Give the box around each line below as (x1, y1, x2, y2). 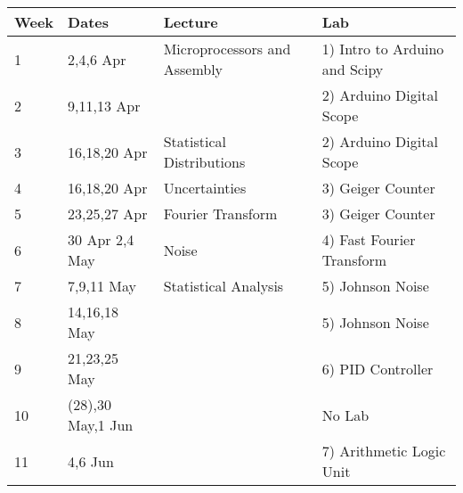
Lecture (163, 12, 218, 32)
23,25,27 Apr (68, 203, 148, 224)
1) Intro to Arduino (321, 38, 444, 59)
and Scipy (321, 59, 384, 79)
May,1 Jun (68, 415, 134, 435)
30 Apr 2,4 (68, 229, 134, 250)
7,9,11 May (68, 275, 136, 296)
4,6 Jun (68, 450, 114, 472)
